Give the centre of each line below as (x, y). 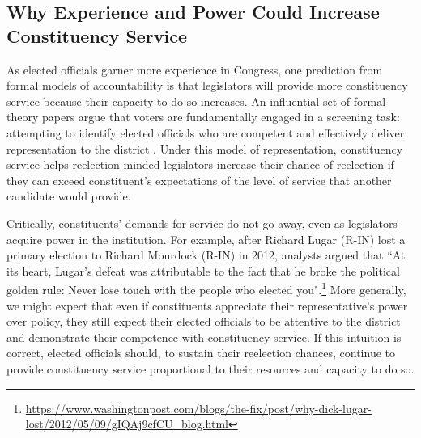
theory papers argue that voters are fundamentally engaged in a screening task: (203, 117)
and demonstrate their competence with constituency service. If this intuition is (204, 337)
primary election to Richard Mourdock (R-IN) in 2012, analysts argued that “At (206, 255)
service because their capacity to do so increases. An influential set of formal (196, 101)
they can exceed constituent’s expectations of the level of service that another (199, 180)
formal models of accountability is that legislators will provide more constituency (207, 85)
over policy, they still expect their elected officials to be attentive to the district (204, 321)
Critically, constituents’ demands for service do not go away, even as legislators (202, 223)
